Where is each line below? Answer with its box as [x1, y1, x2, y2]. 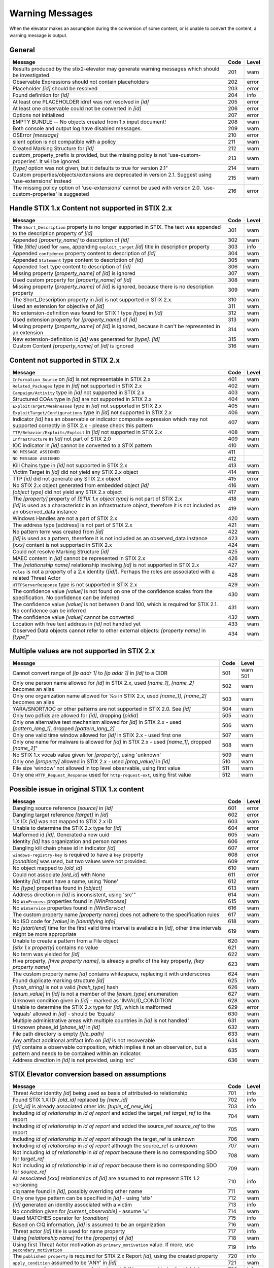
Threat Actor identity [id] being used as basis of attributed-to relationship [12, 1089, 188, 1097]
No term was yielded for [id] [12, 950, 80, 958]
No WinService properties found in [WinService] [12, 904, 125, 911]
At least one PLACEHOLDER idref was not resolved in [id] [12, 98, 149, 105]
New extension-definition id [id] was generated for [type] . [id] [12, 336, 160, 343]
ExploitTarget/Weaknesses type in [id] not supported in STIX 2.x [12, 402, 162, 409]
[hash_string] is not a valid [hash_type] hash [12, 983, 119, 991]
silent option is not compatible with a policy [12, 138, 116, 145]
